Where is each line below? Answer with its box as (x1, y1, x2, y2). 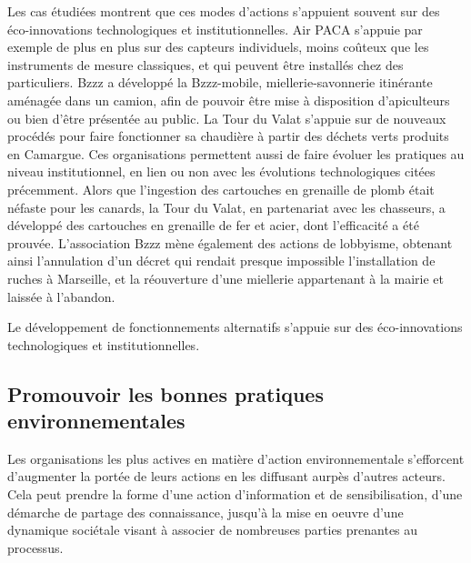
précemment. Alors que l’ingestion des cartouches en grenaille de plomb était (7, 179, 435, 198)
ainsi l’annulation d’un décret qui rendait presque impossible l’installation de (7, 251, 436, 270)
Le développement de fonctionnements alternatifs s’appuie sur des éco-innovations (7, 317, 463, 337)
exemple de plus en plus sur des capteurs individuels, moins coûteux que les (7, 37, 429, 56)
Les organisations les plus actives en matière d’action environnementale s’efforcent (7, 448, 465, 467)
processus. (7, 538, 64, 557)
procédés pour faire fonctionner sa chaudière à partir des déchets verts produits (7, 126, 449, 146)
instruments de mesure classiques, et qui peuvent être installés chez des (7, 55, 404, 74)
